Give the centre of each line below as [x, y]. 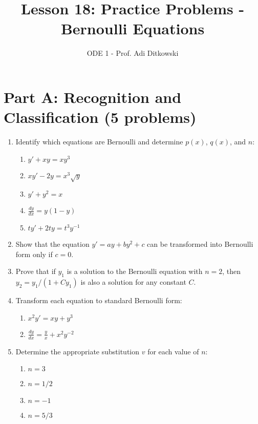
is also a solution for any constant [133, 282]
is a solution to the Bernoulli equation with [135, 271]
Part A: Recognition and [93, 97]
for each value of [173, 351]
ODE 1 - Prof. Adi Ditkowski [133, 53]
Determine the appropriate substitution [78, 351]
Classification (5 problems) [100, 117]
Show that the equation [52, 244]
